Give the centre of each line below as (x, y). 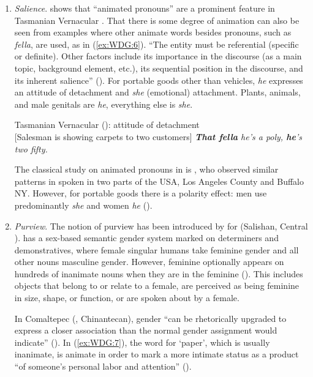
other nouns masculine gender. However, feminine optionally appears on (149, 262)
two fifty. (31, 148)
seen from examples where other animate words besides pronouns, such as (153, 32)
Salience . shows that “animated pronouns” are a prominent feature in (145, 8)
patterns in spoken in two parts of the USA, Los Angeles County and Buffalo (159, 181)
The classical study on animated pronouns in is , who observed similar (146, 169)
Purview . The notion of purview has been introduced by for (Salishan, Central (161, 226)
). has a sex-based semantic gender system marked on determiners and (146, 238)
